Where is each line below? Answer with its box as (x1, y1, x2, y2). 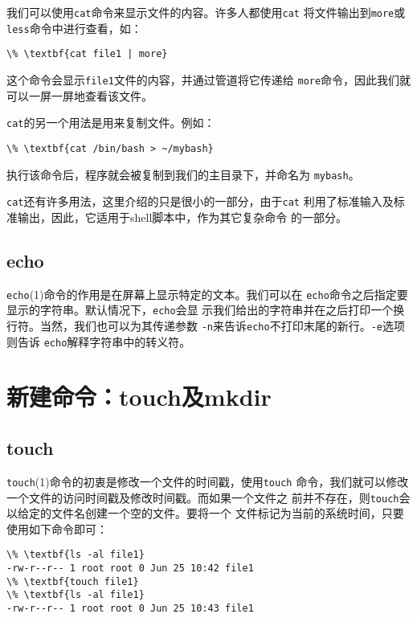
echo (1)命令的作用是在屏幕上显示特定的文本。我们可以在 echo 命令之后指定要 (6, 285, 408, 302)
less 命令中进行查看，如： (6, 19, 142, 36)
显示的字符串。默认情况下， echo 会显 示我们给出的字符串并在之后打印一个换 (6, 301, 405, 318)
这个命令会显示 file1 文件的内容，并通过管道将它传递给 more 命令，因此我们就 (6, 71, 411, 88)
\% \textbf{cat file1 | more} (6, 48, 168, 60)
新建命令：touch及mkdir (6, 380, 272, 413)
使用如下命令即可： (6, 520, 108, 537)
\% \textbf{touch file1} (6, 575, 139, 587)
